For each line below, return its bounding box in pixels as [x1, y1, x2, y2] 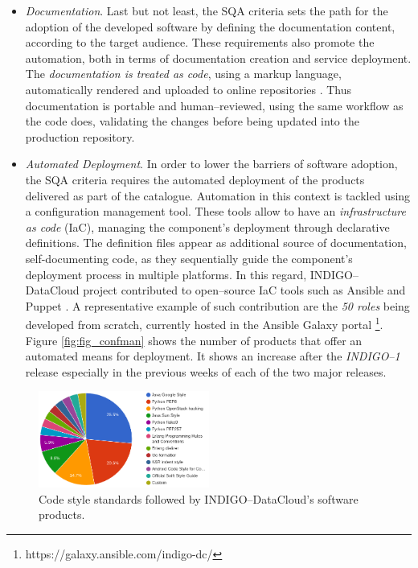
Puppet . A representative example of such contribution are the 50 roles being [25, 297, 410, 314]
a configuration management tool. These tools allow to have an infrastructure [25, 203, 406, 220]
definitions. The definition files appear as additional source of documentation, [25, 234, 407, 251]
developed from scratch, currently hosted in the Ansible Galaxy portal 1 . [25, 314, 383, 332]
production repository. [25, 128, 135, 145]
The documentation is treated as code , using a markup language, [25, 65, 342, 82]
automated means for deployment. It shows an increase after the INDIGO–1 [25, 348, 400, 364]
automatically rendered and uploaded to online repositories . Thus [25, 80, 352, 97]
